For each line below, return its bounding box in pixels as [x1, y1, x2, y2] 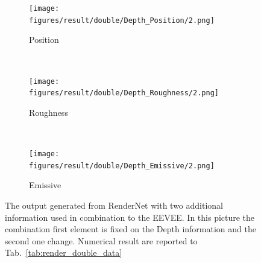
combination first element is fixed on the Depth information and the [5, 223, 256, 235]
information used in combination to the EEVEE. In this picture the [5, 211, 255, 223]
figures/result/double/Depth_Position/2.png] [29, 16, 215, 25]
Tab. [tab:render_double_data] [5, 246, 122, 259]
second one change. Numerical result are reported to [5, 234, 198, 247]
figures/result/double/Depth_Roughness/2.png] [29, 89, 219, 98]
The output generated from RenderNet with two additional [5, 198, 223, 211]
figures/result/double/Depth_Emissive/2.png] [29, 161, 215, 170]
